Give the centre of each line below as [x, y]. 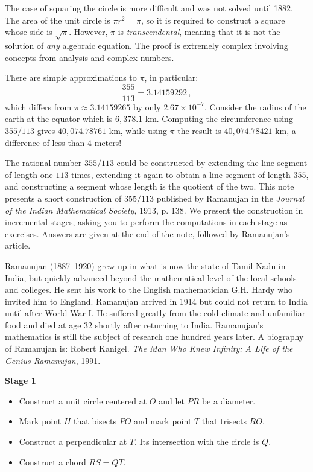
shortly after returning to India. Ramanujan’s [179, 324]
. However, [88, 32]
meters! [108, 142]
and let [172, 400]
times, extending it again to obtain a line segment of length [181, 174]
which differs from [38, 107]
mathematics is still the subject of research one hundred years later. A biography [154, 336]
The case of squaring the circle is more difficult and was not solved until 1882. [149, 8]
